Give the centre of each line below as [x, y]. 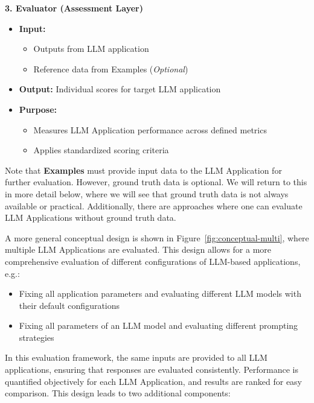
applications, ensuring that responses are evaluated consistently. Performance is [152, 370]
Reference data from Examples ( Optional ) [111, 68]
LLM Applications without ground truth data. [91, 217]
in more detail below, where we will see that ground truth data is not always [147, 193]
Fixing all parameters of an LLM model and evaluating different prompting [159, 325]
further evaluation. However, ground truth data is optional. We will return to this [156, 182]
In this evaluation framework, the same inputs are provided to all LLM [136, 357]
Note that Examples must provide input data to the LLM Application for [143, 170]
